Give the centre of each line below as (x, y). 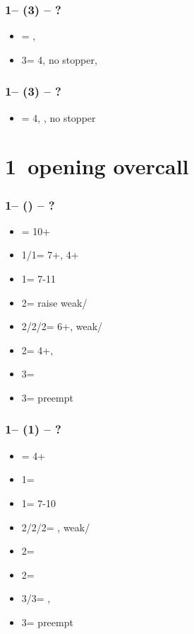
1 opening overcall (97, 166)
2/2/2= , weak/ (56, 527)
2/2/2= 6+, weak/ (62, 326)
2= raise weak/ (54, 302)
